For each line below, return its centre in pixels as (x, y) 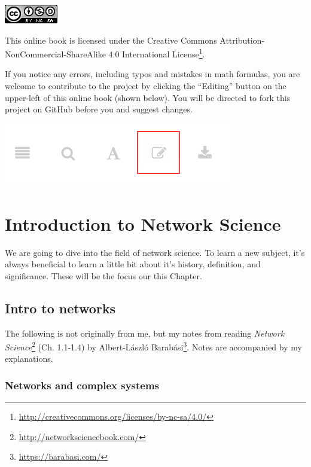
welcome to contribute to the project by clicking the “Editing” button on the (146, 86)
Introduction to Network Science (143, 223)
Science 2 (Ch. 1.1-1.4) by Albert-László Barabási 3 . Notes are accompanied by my (153, 346)
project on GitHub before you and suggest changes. (99, 109)
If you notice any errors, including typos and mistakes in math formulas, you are (153, 74)
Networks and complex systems (82, 385)
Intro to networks (60, 308)
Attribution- (242, 40)
